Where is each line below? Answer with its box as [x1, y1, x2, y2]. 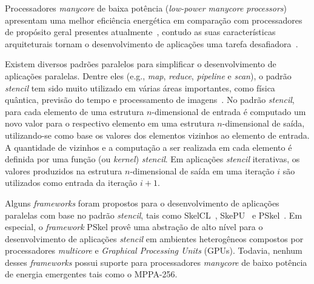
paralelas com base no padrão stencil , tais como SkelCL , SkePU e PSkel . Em [5, 208, 302, 221]
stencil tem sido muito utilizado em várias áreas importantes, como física [5, 81, 275, 94]
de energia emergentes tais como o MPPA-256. [5, 268, 178, 280]
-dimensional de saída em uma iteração [130, 164, 275, 177]
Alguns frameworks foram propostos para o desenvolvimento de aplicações [5, 196, 279, 209]
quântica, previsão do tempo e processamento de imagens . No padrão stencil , [5, 93, 295, 106]
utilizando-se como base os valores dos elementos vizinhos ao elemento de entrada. [5, 128, 310, 141]
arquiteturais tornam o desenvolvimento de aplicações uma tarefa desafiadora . [5, 37, 298, 50]
